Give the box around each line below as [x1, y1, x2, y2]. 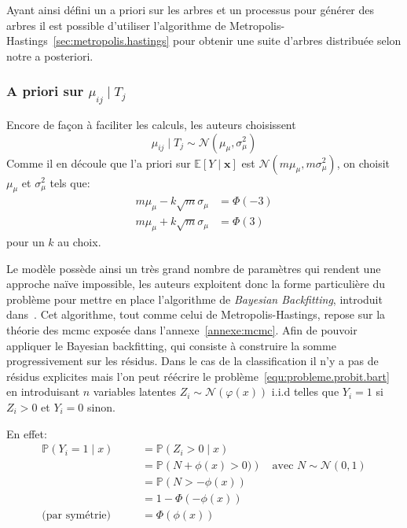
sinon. [87, 398, 115, 415]
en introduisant [6, 383, 80, 400]
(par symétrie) [42, 510, 111, 522]
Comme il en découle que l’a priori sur [6, 154, 191, 171]
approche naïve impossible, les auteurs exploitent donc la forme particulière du [6, 275, 385, 292]
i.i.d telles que [271, 383, 339, 400]
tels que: [49, 174, 90, 190]
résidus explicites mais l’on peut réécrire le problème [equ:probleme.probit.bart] [6, 367, 390, 384]
